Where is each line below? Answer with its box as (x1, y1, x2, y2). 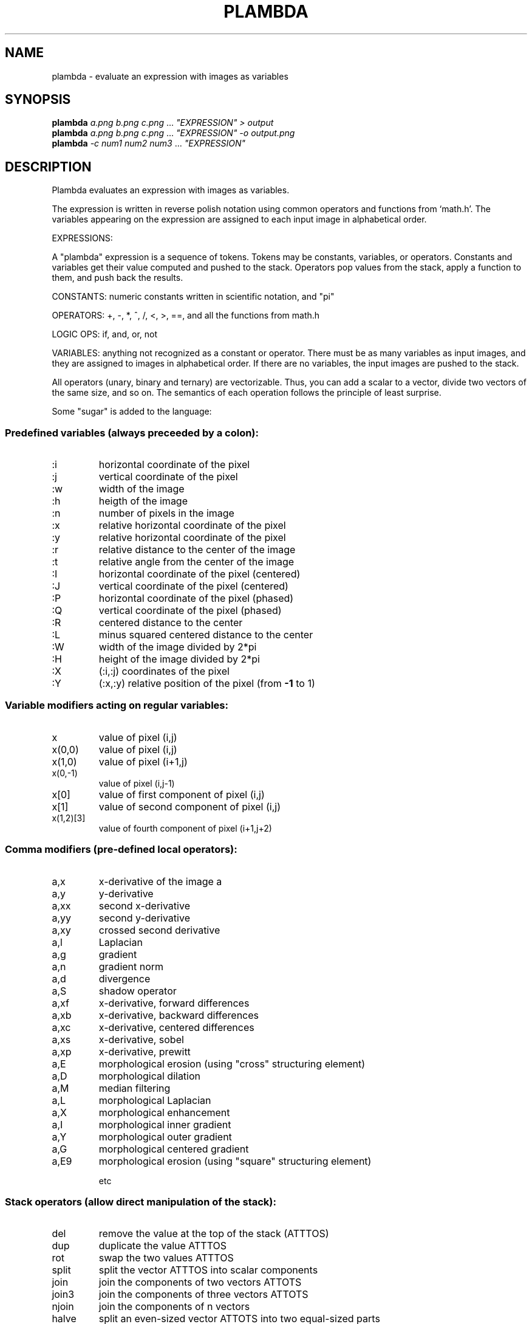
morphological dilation (98, 1069, 201, 1082)
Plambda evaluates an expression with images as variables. (52, 185, 290, 196)
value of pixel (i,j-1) (98, 778, 175, 788)
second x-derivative (98, 899, 190, 912)
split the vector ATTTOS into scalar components (98, 1264, 318, 1277)
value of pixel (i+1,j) (98, 755, 188, 768)
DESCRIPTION (5, 159, 92, 174)
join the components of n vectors (98, 1300, 250, 1313)
